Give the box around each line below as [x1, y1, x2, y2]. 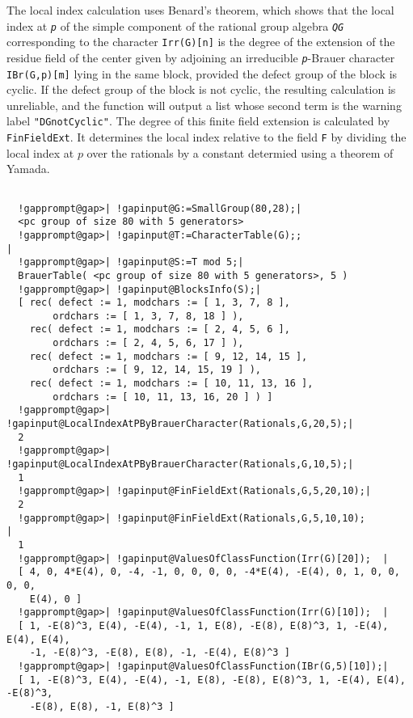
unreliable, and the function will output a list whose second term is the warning [6, 96, 402, 113]
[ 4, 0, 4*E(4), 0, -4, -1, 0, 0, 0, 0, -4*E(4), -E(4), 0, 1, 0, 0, [18, 566, 400, 578]
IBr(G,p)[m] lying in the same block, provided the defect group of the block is [6, 65, 398, 82]
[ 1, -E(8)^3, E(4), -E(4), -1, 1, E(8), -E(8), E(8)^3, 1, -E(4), [18, 619, 389, 631]
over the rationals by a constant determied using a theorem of [86, 144, 394, 161]
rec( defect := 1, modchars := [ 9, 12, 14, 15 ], [29, 350, 308, 362]
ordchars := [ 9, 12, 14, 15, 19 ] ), [53, 364, 261, 376]
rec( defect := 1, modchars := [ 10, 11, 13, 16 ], [29, 378, 314, 390]
